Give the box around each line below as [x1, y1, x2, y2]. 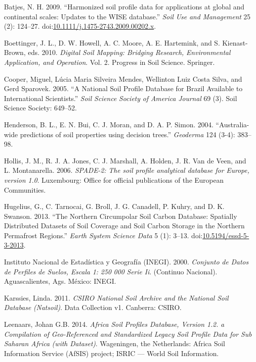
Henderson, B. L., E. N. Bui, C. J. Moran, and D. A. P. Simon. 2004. [4, 119, 213, 129]
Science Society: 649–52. [4, 103, 77, 113]
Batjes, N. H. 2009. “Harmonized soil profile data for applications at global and [4, 1, 245, 11]
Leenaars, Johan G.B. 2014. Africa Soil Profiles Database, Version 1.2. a [4, 319, 224, 329]
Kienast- [222, 37, 248, 48]
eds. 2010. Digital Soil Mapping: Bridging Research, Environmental [28, 47, 231, 57]
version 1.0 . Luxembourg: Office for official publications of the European [4, 174, 224, 185]
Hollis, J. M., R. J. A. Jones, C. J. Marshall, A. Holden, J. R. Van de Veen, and [4, 155, 247, 165]
